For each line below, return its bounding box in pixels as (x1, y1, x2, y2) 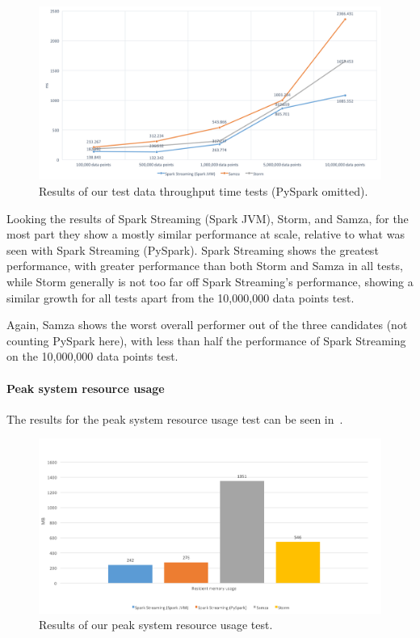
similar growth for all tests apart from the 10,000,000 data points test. (6, 289, 355, 306)
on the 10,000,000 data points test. (6, 348, 178, 365)
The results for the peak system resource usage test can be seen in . (6, 410, 343, 427)
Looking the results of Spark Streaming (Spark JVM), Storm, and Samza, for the (6, 209, 409, 226)
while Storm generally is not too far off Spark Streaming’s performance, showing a (6, 273, 414, 290)
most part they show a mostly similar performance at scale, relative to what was (6, 226, 405, 243)
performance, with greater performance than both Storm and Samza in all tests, (6, 257, 403, 274)
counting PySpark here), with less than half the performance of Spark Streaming (6, 332, 406, 349)
